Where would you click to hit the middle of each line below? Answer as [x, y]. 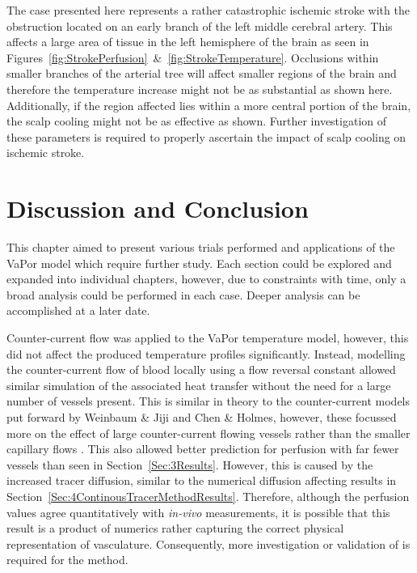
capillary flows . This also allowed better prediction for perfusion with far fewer [203, 449]
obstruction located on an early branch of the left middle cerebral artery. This [200, 25]
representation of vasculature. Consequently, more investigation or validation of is [208, 543]
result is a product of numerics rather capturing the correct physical [175, 528]
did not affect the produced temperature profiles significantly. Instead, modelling [206, 353]
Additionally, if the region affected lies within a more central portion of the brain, [209, 105]
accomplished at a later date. [78, 310]
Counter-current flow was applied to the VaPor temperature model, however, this [208, 338]
